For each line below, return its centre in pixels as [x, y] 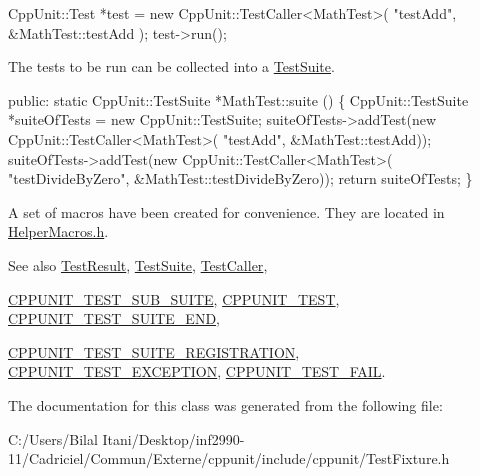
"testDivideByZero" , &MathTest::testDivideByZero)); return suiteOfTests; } [240, 178]
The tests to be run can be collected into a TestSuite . [171, 66]
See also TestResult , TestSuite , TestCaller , [138, 264]
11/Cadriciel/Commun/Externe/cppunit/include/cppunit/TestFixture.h [229, 458]
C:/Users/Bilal [53, 438]
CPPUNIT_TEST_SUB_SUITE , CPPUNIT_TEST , [174, 298]
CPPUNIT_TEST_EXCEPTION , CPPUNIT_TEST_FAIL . [197, 371]
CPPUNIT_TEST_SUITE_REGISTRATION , [154, 351]
